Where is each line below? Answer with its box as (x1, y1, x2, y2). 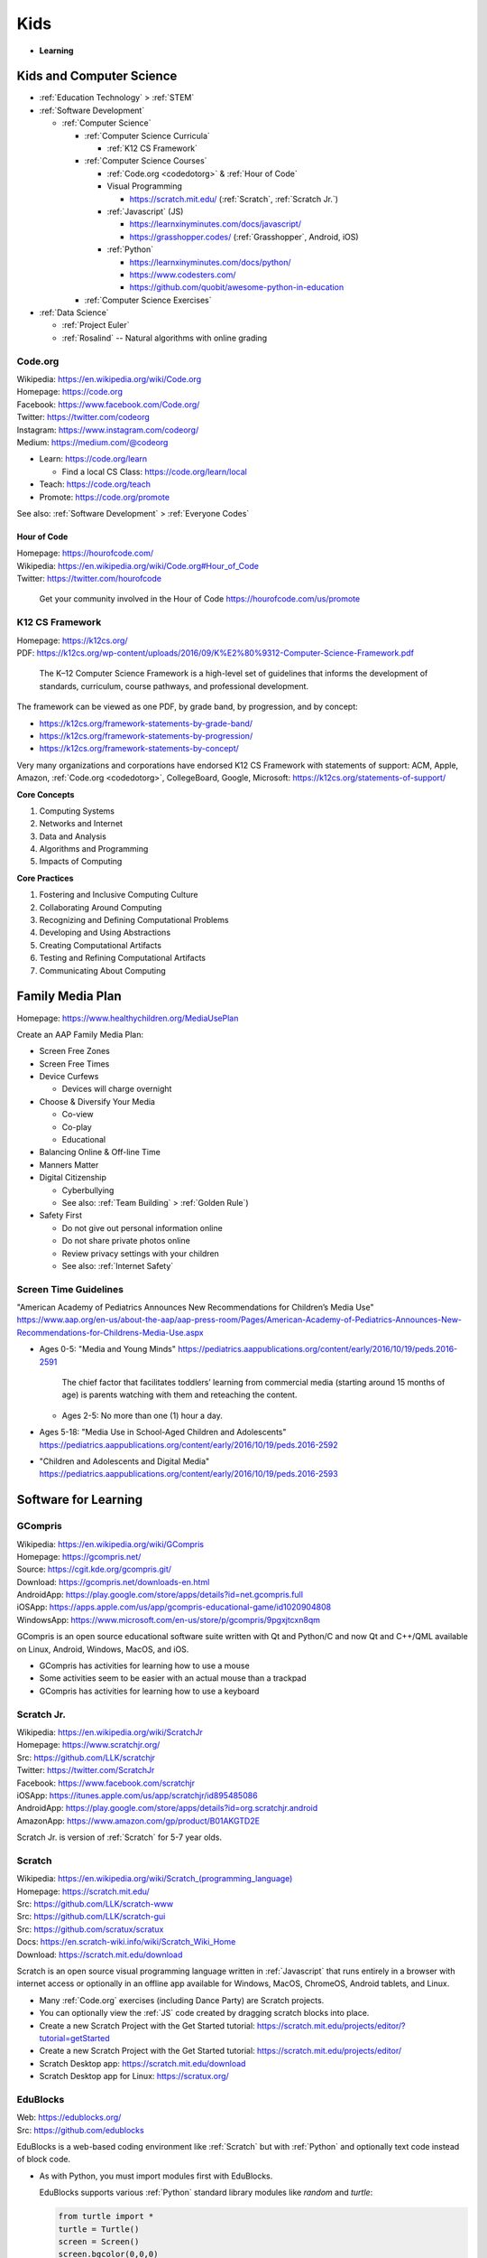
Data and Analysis (39, 831, 107, 842)
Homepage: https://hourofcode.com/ (16, 547, 154, 559)
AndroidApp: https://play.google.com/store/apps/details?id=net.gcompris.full (16, 1590, 304, 1600)
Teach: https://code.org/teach (39, 479, 151, 490)
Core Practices (16, 872, 74, 883)
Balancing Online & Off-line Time (39, 1147, 161, 1158)
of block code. (16, 2154, 71, 2165)
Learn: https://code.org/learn (39, 453, 148, 464)
